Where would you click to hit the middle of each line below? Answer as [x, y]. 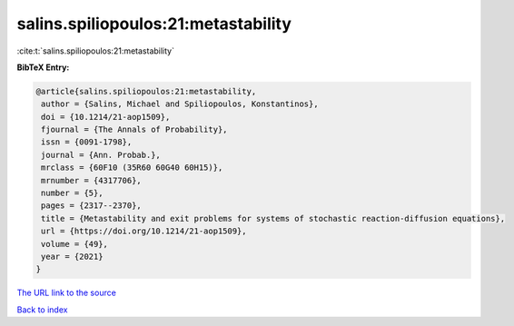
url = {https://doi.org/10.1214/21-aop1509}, [144, 231]
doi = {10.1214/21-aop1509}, [106, 117]
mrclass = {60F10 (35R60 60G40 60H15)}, [132, 168]
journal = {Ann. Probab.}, [101, 155]
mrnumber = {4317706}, [92, 180]
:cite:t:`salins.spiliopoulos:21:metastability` [95, 51]
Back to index [42, 310]
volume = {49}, [75, 244]
